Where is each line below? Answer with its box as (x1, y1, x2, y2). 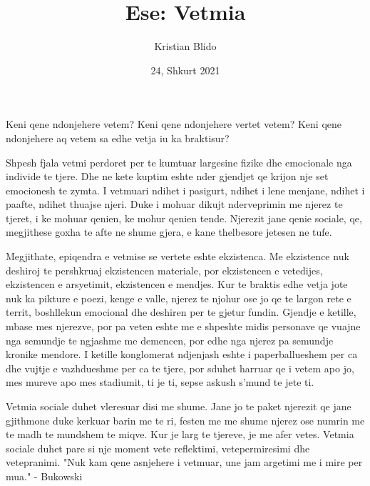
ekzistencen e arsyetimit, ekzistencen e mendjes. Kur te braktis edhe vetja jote (6, 277, 348, 292)
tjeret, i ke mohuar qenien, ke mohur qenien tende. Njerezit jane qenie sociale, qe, (6, 210, 362, 225)
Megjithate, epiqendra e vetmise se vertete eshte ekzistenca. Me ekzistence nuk (6, 249, 349, 264)
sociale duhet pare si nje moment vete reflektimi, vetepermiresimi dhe (6, 440, 310, 455)
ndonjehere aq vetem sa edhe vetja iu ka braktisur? (6, 130, 230, 145)
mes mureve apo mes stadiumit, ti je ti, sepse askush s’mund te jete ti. (6, 375, 314, 390)
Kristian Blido (154, 39, 217, 54)
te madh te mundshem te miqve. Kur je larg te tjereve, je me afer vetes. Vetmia (6, 427, 354, 442)
